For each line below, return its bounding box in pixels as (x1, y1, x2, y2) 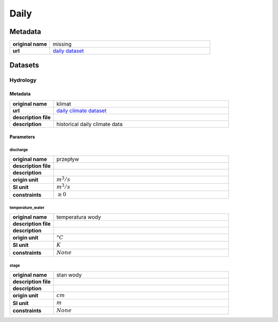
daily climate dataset (56, 107, 107, 114)
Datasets (9, 61, 39, 69)
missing (53, 41, 72, 48)
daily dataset (53, 47, 84, 55)
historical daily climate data (56, 120, 123, 128)
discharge (9, 147, 28, 153)
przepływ (56, 155, 79, 163)
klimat (56, 100, 72, 108)
